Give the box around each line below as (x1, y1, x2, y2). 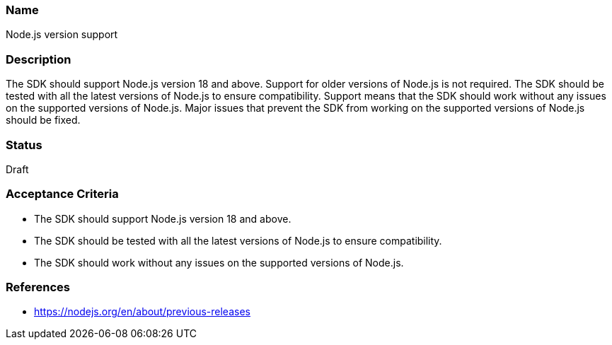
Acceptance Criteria (6, 187, 119, 201)
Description (6, 52, 71, 66)
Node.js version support (6, 28, 118, 41)
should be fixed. (6, 114, 81, 127)
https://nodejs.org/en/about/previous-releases (34, 305, 250, 318)
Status (6, 137, 42, 152)
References (6, 280, 70, 294)
